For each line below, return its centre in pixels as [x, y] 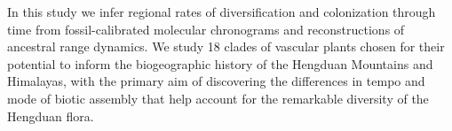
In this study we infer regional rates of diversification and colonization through [222, 12]
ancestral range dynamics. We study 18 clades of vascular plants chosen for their [226, 46]
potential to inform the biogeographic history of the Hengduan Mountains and [220, 63]
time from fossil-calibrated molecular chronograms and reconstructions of [206, 29]
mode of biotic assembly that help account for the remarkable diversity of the [218, 98]
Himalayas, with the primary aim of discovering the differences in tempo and [216, 81]
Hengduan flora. [51, 116]
